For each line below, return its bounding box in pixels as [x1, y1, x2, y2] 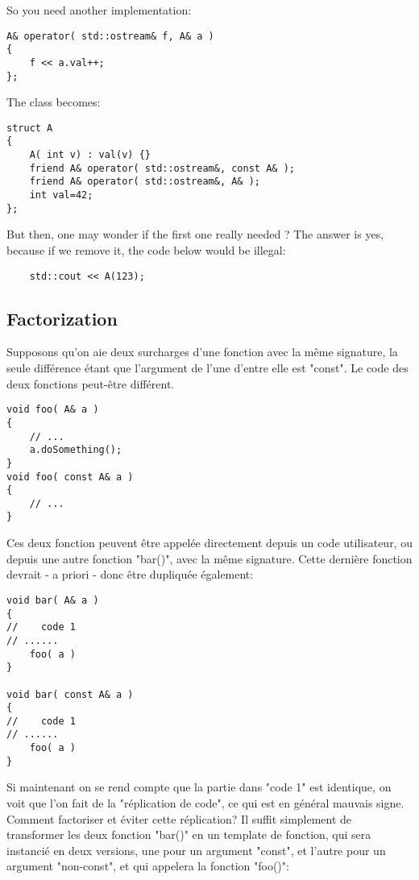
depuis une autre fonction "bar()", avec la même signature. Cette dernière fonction [6, 550, 413, 567]
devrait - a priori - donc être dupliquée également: [6, 566, 254, 583]
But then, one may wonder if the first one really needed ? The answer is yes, [6, 226, 384, 243]
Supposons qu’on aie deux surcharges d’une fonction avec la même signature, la [6, 343, 398, 360]
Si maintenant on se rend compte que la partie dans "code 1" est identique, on [6, 778, 392, 795]
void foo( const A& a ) [6, 471, 134, 483]
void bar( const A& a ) [6, 688, 134, 700]
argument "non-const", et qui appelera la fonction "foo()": [6, 857, 289, 874]
